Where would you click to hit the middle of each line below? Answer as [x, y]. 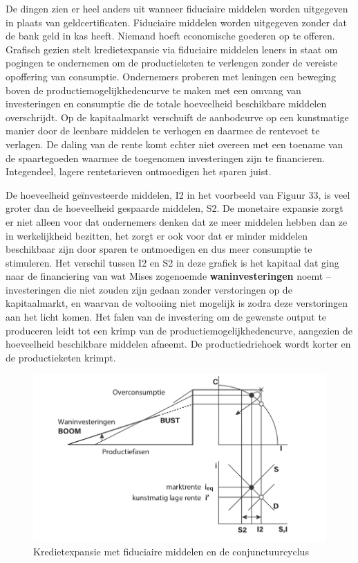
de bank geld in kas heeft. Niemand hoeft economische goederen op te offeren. [170, 36]
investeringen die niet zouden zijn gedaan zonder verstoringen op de [149, 289]
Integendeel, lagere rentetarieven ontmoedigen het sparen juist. [139, 171]
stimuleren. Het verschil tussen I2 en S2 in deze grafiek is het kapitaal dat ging [172, 262]
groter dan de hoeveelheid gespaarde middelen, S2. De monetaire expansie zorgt [175, 208]
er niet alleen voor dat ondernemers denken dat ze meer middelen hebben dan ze [177, 221]
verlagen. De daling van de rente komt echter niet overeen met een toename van [175, 144]
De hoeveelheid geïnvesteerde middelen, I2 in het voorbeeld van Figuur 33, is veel [178, 194]
